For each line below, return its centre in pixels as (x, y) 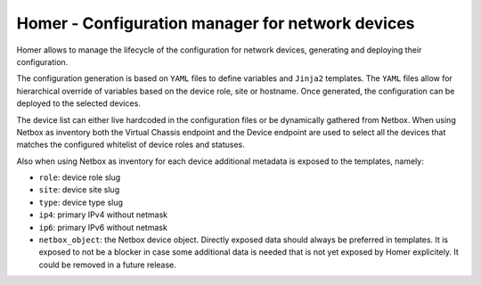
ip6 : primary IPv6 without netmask (103, 227)
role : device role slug (80, 177)
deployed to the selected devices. (79, 103)
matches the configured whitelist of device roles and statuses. (130, 145)
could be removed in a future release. (108, 265)
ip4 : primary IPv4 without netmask (103, 215)
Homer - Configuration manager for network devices (216, 23)
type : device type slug (81, 202)
